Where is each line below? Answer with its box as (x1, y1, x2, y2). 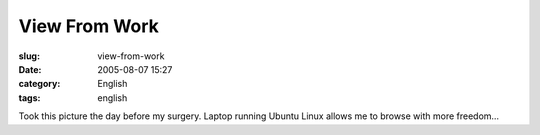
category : (18, 78, 61, 90)
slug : (18, 50, 40, 62)
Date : (18, 63, 42, 75)
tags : (18, 91, 41, 104)
